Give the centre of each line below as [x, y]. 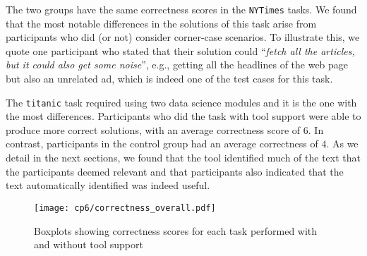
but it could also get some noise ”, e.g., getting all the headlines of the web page [177, 65]
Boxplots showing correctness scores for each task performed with [176, 230]
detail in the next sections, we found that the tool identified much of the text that [183, 158]
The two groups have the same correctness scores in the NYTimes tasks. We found [181, 9]
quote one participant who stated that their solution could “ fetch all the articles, [180, 50]
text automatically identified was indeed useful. [108, 185]
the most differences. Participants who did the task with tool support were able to [183, 116]
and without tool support [89, 244]
